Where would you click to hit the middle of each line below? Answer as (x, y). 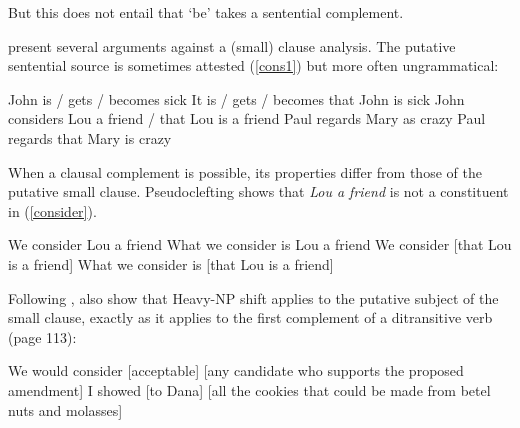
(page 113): (42, 336)
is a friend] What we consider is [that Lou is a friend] (171, 263)
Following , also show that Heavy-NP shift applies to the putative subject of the (253, 297)
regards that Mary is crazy (90, 137)
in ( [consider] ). (52, 210)
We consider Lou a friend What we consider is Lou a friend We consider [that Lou (260, 244)
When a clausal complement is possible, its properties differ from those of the (245, 171)
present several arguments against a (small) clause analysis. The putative (232, 45)
